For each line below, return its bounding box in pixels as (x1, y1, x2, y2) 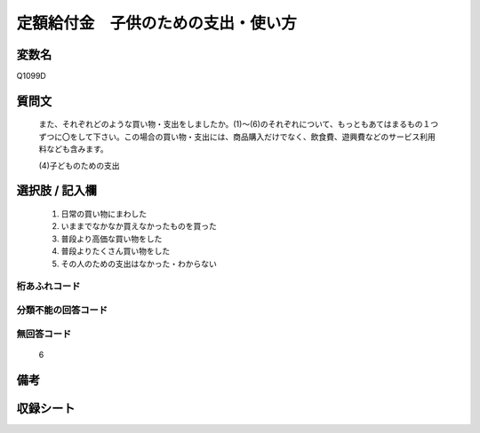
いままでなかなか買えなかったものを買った (60, 221, 217, 232)
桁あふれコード (16, 280, 81, 293)
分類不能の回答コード (16, 303, 108, 316)
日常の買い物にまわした (60, 209, 147, 219)
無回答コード (16, 327, 72, 340)
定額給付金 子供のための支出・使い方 (16, 13, 298, 33)
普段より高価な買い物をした (60, 233, 163, 244)
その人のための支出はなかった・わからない (60, 258, 217, 269)
